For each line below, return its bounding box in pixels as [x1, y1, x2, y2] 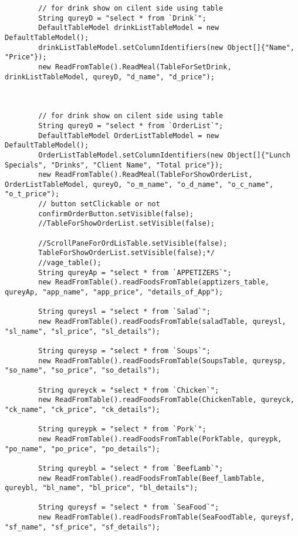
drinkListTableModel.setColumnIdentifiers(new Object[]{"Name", [38, 43, 294, 52]
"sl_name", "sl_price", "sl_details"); [5, 327, 160, 336]
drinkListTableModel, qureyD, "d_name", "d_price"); [5, 72, 215, 81]
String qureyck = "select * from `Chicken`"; [38, 386, 219, 394]
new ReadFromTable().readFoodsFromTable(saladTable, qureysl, [38, 317, 286, 326]
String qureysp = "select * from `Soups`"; [38, 346, 211, 355]
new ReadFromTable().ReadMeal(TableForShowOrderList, [38, 170, 253, 179]
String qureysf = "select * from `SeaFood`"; [38, 503, 219, 512]
